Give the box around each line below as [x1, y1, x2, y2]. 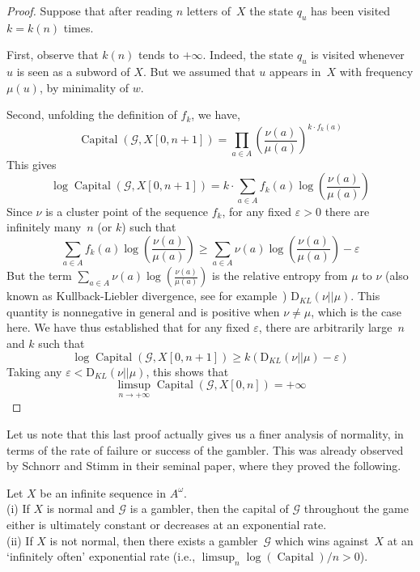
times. [63, 19, 94, 36]
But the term [6, 267, 72, 284]
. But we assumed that [142, 63, 256, 80]
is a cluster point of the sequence [45, 202, 209, 219]
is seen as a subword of [16, 63, 130, 80]
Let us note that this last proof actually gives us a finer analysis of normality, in [6, 425, 404, 442]
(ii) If [6, 532, 33, 549]
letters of [186, 2, 231, 19]
